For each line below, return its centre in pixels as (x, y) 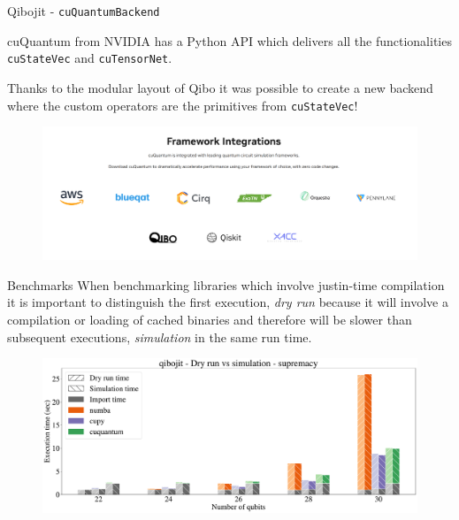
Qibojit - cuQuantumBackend (84, 11)
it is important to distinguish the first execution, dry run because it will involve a (228, 302)
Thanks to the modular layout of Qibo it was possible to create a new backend (220, 87)
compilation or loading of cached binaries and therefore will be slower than (210, 320)
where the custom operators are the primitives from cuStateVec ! (183, 105)
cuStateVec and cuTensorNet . (90, 58)
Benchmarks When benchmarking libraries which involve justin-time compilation (226, 284)
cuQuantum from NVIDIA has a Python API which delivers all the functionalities (229, 40)
